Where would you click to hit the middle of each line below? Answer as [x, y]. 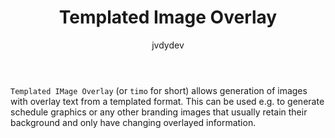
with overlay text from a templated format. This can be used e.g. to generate [167, 101]
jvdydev [168, 45]
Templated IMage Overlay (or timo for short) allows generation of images [159, 90]
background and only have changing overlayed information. [133, 122]
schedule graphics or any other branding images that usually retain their [159, 112]
